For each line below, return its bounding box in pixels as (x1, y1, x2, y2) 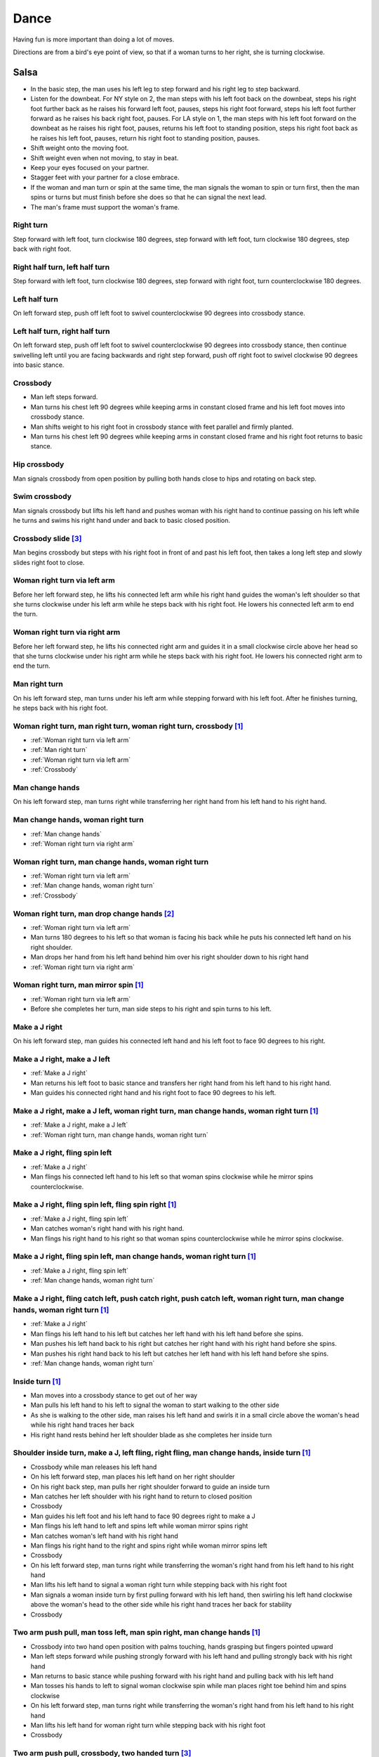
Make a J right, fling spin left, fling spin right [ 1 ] (13, 1200, 177, 1210)
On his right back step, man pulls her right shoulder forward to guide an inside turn (30, 1482, 270, 1491)
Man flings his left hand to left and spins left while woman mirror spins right (30, 1522, 248, 1530)
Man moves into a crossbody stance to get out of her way (30, 1392, 198, 1400)
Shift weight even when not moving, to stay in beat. (30, 153, 179, 162)
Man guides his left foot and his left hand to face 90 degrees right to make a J (30, 1512, 255, 1520)
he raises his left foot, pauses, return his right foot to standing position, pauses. (30, 134, 260, 142)
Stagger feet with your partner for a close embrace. (30, 173, 180, 182)
